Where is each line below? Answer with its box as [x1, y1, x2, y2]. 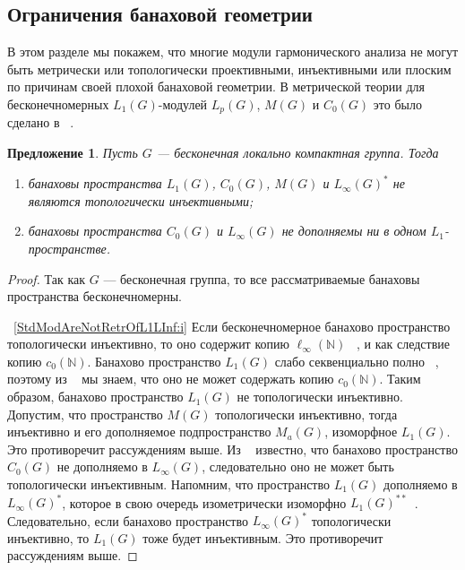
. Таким [379, 369, 421, 388]
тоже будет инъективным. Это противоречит [142, 528, 383, 547]
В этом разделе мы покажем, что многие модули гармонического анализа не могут [7, 42, 458, 61]
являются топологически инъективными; [28, 191, 254, 210]
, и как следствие [357, 334, 451, 353]
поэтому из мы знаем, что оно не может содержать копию [7, 369, 334, 388]
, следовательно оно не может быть [202, 457, 394, 476]
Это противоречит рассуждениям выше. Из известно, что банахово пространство [7, 439, 458, 458]
